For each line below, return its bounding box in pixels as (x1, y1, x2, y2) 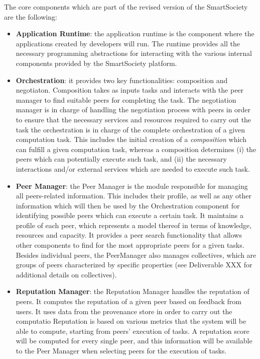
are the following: (4, 11, 57, 22)
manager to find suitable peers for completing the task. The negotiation (16, 94, 236, 105)
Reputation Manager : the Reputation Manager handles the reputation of (16, 286, 249, 297)
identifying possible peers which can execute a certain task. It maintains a (16, 210, 243, 221)
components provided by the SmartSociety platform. (16, 57, 177, 68)
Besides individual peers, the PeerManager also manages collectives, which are (16, 249, 256, 260)
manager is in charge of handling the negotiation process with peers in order (16, 104, 251, 115)
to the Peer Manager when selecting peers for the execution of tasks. (16, 345, 227, 355)
